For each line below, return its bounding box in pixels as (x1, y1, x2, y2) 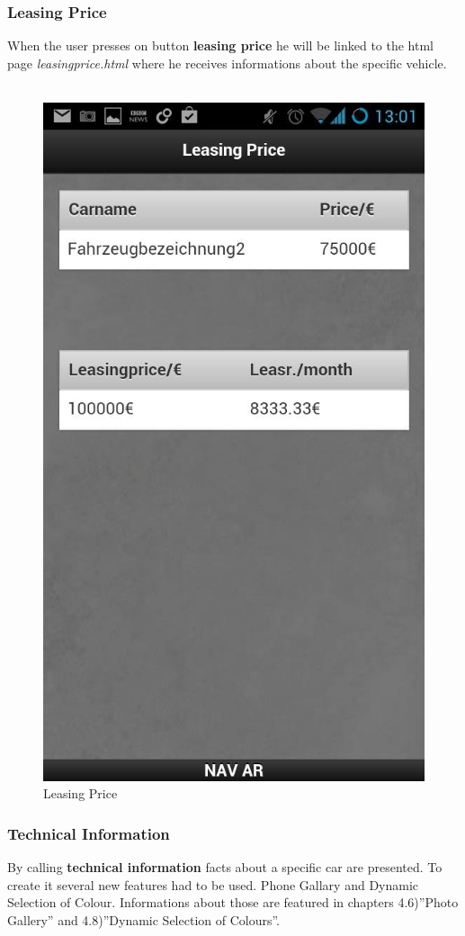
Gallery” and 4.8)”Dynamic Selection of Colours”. (7, 910, 281, 929)
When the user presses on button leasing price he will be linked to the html (7, 36, 434, 55)
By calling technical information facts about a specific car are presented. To (7, 858, 443, 877)
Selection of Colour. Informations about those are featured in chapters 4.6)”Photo (7, 893, 459, 912)
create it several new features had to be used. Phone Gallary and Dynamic (7, 875, 419, 894)
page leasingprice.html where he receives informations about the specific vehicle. (7, 53, 447, 72)
